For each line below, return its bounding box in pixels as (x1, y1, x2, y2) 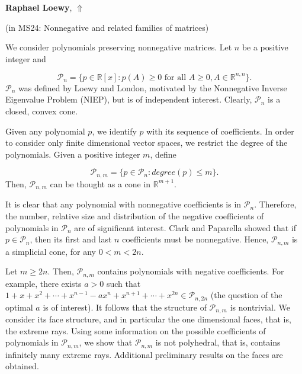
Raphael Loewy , (5, 1, 72, 13)
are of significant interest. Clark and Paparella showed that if (74, 221, 296, 234)
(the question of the (210, 289, 282, 301)
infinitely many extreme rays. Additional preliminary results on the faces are (5, 348, 283, 360)
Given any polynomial (5, 124, 85, 137)
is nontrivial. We (230, 301, 290, 313)
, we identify (92, 124, 137, 137)
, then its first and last (30, 233, 112, 245)
